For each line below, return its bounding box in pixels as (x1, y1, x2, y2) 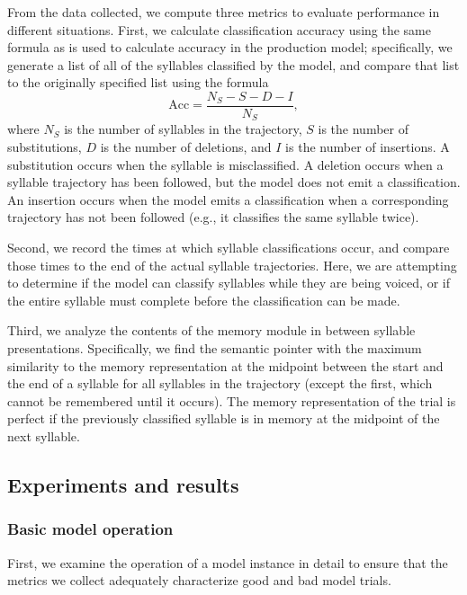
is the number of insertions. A (285, 138, 450, 156)
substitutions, (7, 138, 82, 156)
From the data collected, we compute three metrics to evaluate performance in (7, 3, 440, 21)
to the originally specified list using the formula (7, 73, 269, 92)
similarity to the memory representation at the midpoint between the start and (7, 356, 444, 375)
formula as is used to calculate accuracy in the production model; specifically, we (7, 38, 453, 57)
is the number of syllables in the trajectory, (64, 120, 302, 138)
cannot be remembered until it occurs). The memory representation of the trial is (7, 391, 456, 410)
